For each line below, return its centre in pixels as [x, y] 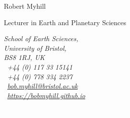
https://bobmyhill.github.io [46, 95]
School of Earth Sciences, [41, 38]
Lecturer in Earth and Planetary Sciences [65, 22]
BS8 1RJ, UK [25, 57]
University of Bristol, [35, 48]
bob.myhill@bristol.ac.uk [43, 86]
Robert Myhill [25, 6]
